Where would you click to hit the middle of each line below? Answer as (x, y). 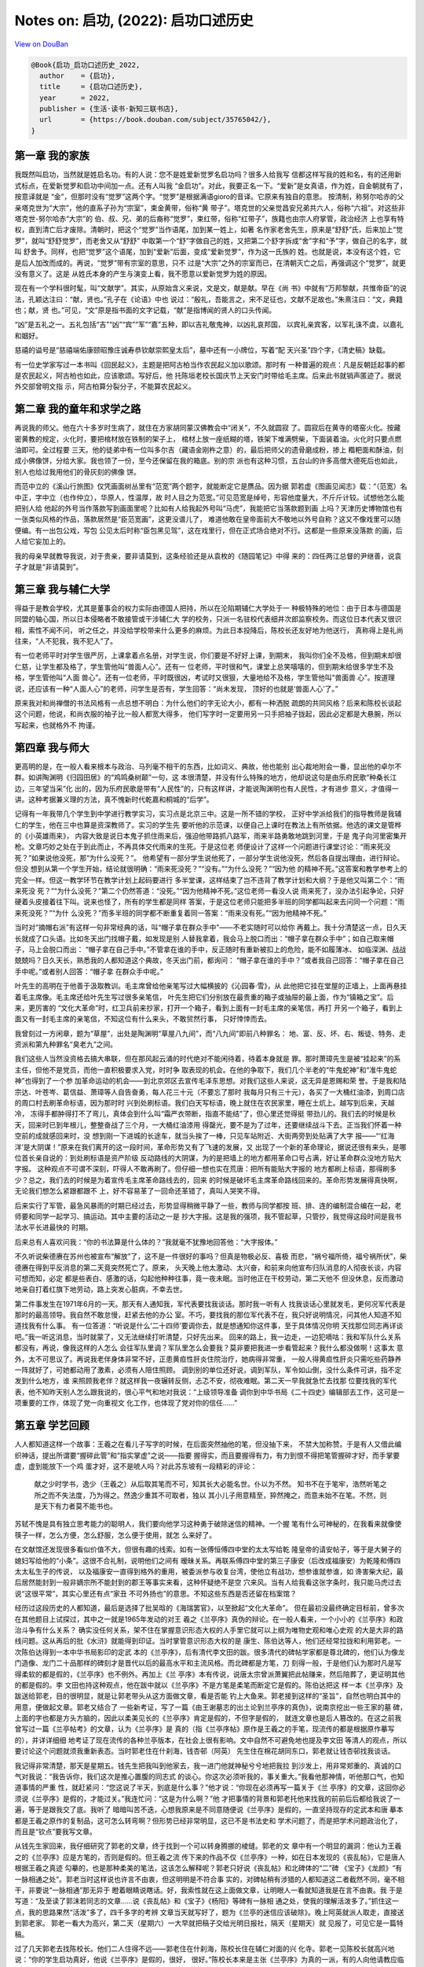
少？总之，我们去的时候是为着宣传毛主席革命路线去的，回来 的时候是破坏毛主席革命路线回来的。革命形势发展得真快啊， (208, 1179)
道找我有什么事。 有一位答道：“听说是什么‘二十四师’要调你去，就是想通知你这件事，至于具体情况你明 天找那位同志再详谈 (209, 1326)
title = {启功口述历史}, (91, 87)
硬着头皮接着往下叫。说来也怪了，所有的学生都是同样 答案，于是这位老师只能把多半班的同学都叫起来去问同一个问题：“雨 (210, 902)
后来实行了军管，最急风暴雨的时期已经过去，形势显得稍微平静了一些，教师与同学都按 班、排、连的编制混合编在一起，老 (208, 1205)
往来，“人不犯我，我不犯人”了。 (66, 641)
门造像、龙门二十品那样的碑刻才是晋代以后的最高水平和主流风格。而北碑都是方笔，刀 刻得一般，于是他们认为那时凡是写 (208, 1663)
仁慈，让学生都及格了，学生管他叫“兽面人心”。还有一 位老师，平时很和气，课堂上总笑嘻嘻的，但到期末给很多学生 (197, 666)
